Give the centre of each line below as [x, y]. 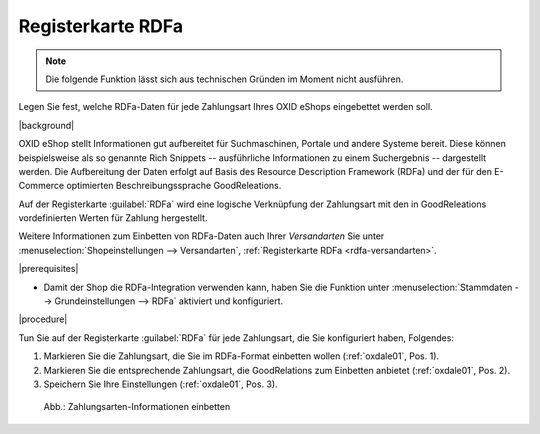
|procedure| [43, 319]
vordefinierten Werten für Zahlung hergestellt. [113, 218]
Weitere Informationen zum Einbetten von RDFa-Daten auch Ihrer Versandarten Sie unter [201, 236]
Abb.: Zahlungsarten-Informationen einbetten [137, 407]
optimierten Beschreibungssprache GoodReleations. [174, 186]
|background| [46, 125]
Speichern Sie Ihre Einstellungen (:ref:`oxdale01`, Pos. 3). [161, 384]
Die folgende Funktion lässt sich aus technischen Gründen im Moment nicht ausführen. [224, 79]
